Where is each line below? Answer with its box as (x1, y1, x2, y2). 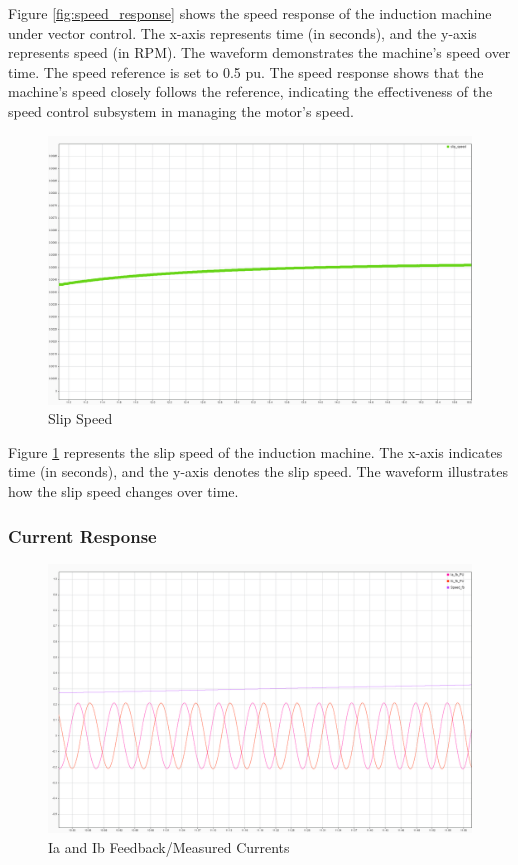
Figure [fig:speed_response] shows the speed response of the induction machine (8, 3, 492, 23)
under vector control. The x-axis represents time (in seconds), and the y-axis (8, 22, 477, 43)
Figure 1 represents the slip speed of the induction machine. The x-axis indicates (8, 441, 503, 462)
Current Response (8, 523, 157, 548)
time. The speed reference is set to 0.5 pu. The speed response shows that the (8, 61, 484, 82)
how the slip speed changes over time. (8, 481, 239, 502)
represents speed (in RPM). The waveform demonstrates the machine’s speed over (8, 42, 511, 63)
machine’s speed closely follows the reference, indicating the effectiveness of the (8, 81, 493, 102)
